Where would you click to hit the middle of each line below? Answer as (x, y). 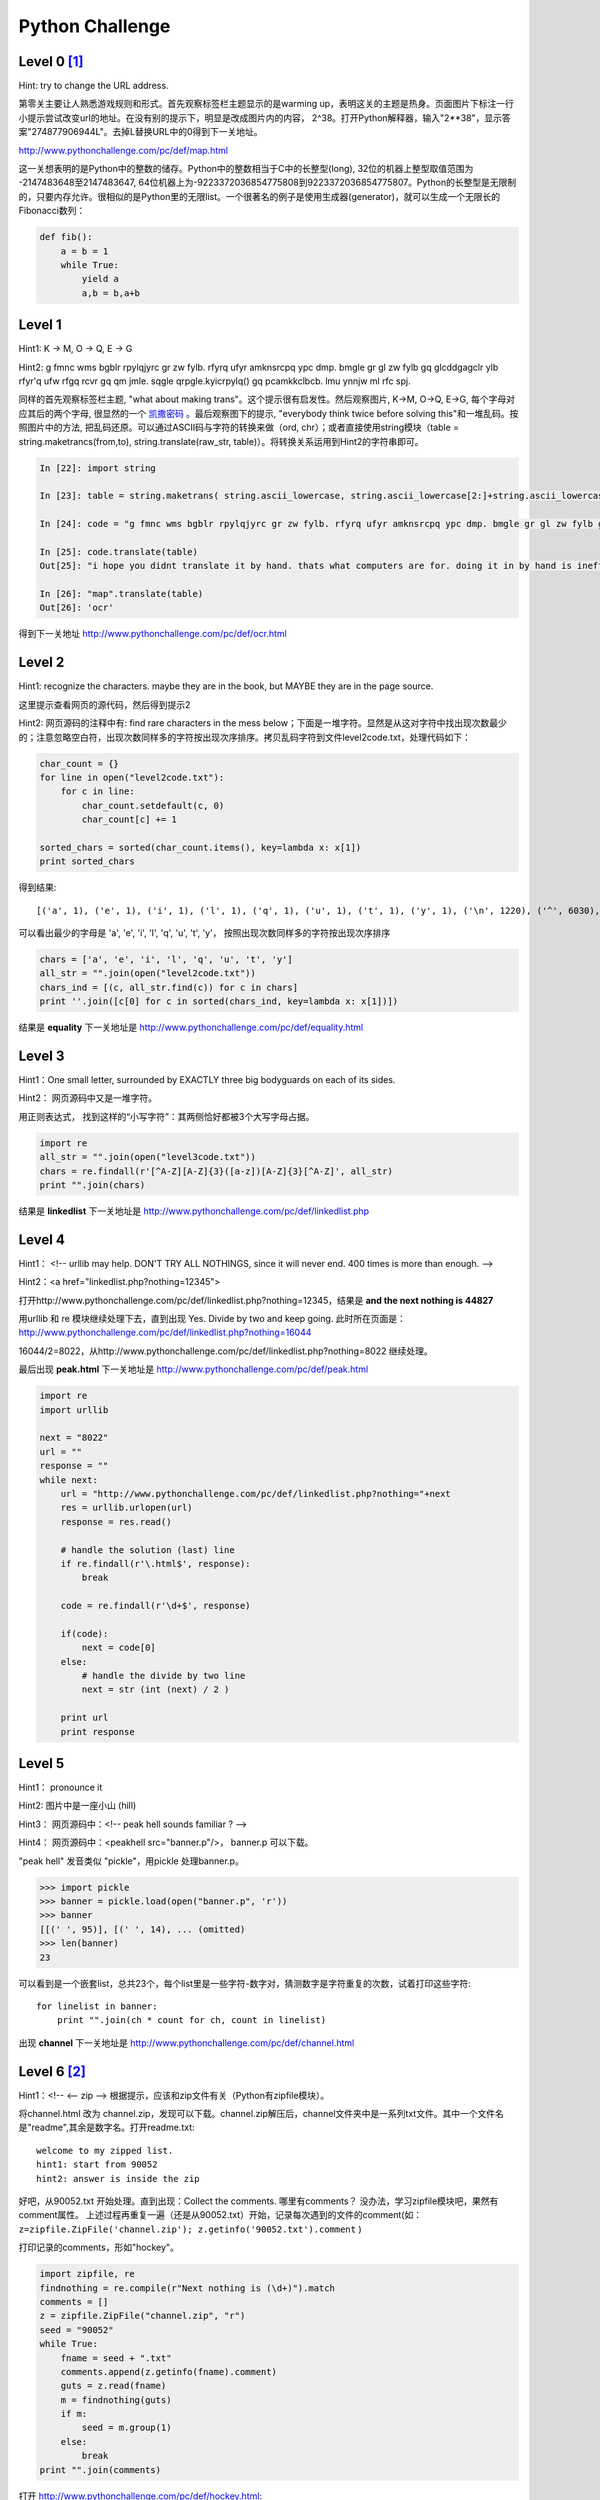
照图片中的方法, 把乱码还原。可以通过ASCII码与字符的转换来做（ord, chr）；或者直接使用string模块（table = (239, 427)
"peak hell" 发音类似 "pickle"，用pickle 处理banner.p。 (131, 1861)
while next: (69, 1479)
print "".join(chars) (92, 1185)
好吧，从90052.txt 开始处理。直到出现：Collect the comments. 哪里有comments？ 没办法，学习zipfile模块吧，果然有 (258, 2201)
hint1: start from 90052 (97, 2164)
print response (97, 1731)
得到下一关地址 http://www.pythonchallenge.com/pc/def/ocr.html (152, 634)
